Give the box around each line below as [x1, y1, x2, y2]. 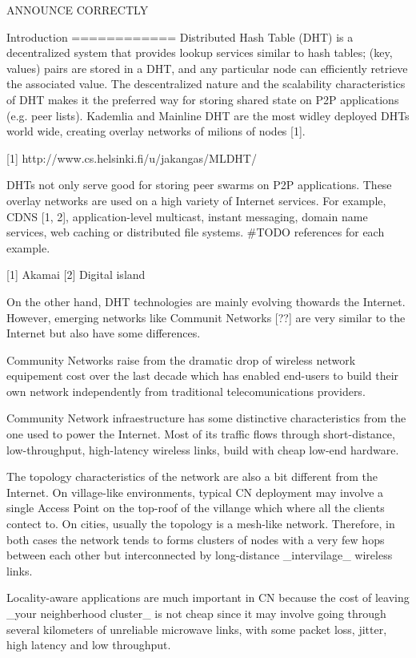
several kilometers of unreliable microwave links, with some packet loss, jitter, [6, 620, 387, 637]
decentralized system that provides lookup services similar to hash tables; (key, [6, 44, 393, 61]
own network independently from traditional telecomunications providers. [6, 382, 366, 399]
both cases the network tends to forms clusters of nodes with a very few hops [6, 531, 385, 547]
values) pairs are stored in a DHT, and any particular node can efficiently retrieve [6, 59, 408, 76]
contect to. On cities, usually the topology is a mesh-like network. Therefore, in [6, 515, 395, 532]
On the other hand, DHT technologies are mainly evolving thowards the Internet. [6, 293, 406, 309]
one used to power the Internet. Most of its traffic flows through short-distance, [6, 426, 395, 442]
